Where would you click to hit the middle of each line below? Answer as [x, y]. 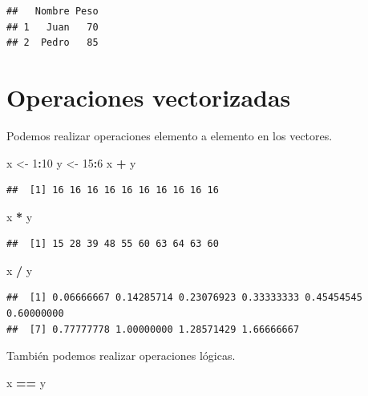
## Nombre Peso [53, 11]
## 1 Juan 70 [53, 27]
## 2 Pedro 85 [53, 43]
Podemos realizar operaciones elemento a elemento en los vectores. [170, 135]
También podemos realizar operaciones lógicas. [121, 356]
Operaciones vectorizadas [149, 97]
